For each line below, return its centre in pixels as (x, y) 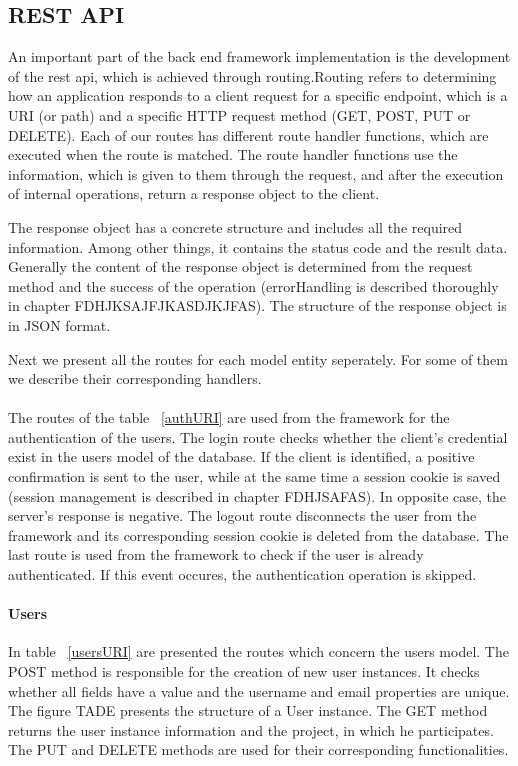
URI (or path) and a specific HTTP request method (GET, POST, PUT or (239, 114)
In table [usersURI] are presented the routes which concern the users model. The (258, 651)
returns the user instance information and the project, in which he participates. (251, 729)
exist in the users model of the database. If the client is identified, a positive (241, 456)
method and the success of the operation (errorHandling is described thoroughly (253, 285)
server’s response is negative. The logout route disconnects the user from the (242, 515)
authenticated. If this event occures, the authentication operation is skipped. (242, 574)
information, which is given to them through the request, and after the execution (256, 173)
